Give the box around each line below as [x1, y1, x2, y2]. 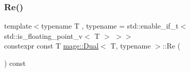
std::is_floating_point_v [4, 30, 83, 41]
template [4, 20, 32, 31]
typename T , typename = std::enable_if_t [41, 20, 179, 31]
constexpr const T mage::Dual [4, 40, 99, 51]
